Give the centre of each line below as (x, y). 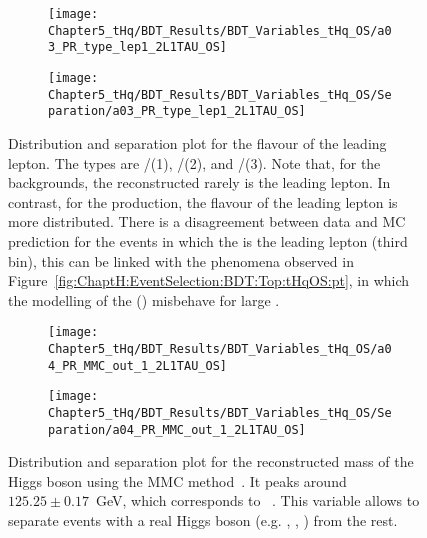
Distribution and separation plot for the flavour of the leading (197, 142)
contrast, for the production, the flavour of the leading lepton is (203, 201)
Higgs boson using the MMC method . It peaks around (177, 480)
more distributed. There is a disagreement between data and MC (207, 221)
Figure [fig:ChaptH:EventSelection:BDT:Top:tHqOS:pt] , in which (209, 280)
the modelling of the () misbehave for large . (144, 299)
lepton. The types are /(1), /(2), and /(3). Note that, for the (194, 162)
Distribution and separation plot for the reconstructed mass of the (211, 461)
